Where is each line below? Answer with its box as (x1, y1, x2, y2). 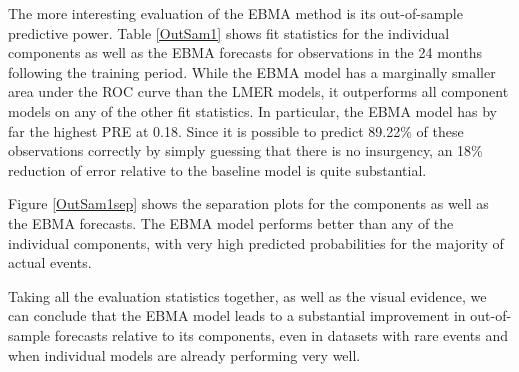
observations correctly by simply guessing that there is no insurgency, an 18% (8, 140, 483, 161)
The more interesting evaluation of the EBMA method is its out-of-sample (8, 3, 463, 23)
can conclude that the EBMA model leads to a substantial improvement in (8, 305, 466, 326)
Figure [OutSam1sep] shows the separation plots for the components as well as (8, 193, 489, 214)
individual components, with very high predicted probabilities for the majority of (8, 232, 504, 253)
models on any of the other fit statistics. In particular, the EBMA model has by (8, 100, 497, 121)
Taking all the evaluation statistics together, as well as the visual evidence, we (8, 285, 487, 306)
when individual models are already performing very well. (8, 344, 361, 365)
